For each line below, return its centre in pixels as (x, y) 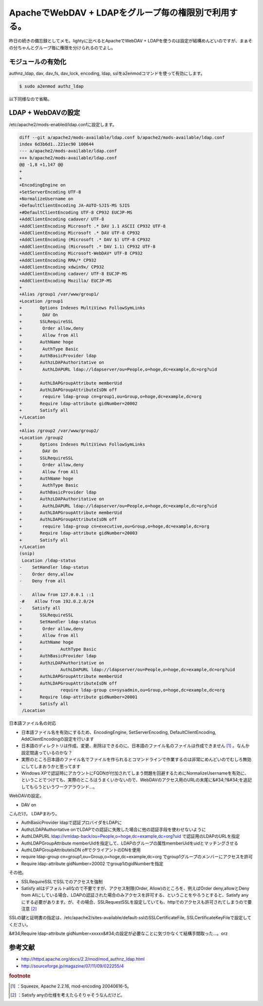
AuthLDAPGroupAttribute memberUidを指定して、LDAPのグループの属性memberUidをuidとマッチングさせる (130, 843)
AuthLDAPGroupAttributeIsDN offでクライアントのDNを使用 (81, 850)
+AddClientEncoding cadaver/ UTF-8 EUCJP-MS (73, 274)
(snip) (27, 554)
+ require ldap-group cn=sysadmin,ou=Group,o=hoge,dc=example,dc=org (122, 690)
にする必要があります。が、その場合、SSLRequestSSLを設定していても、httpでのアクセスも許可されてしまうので (134, 902)
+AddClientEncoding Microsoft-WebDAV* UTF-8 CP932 (81, 253)
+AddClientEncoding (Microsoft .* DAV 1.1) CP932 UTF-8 (87, 247)
